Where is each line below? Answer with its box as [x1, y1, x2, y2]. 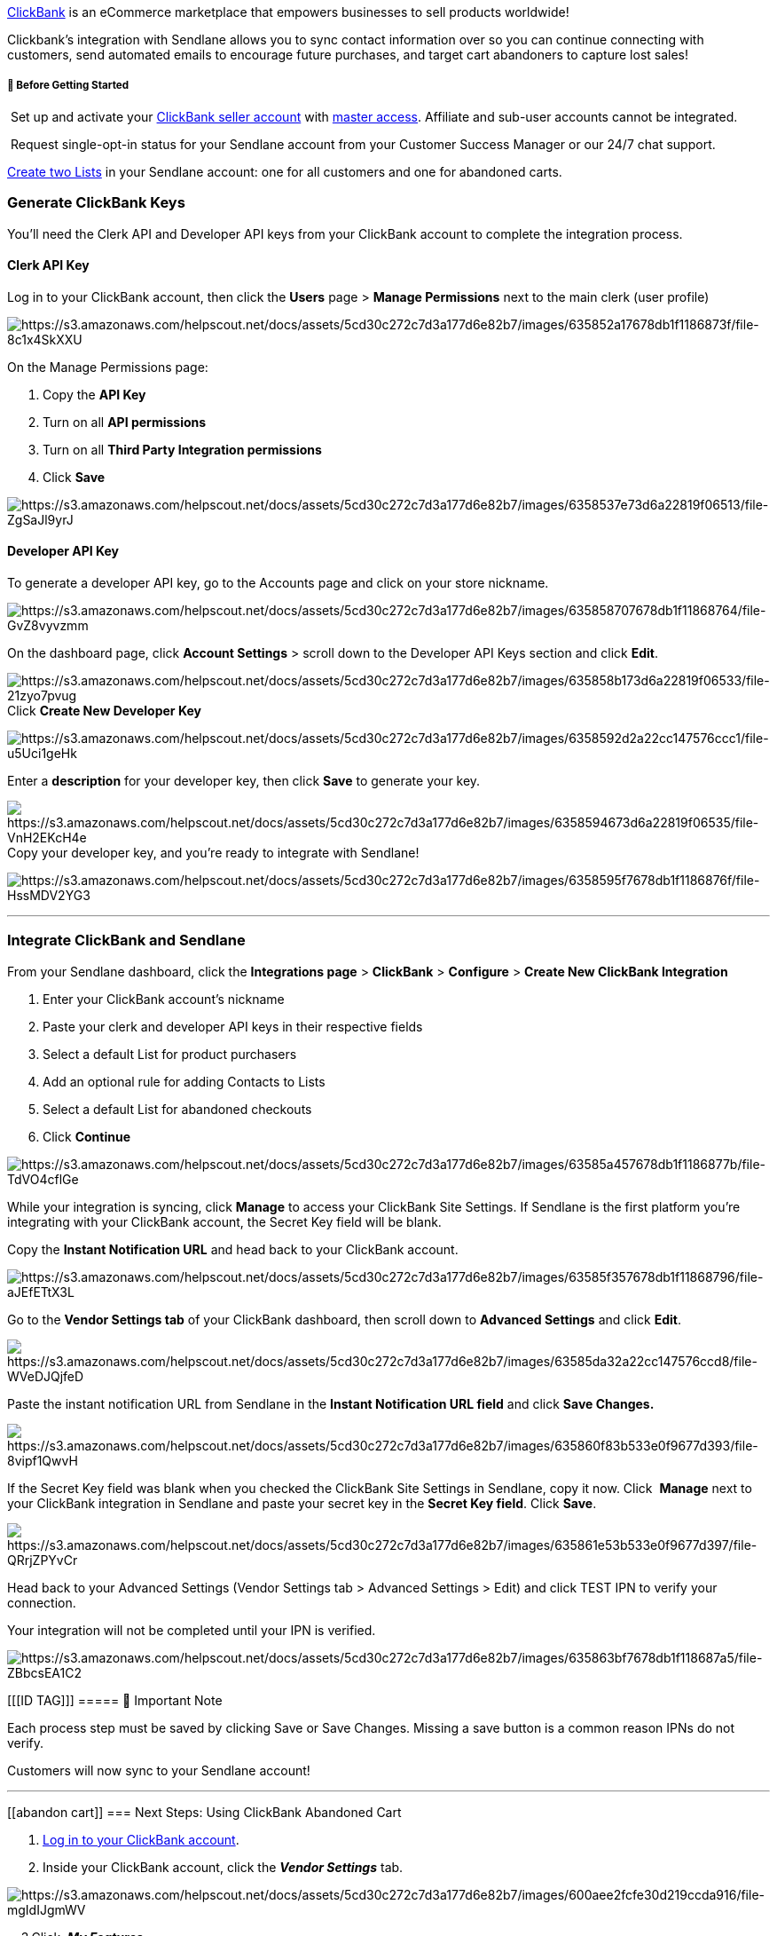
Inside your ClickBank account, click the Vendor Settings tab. [43, 1859, 404, 1875]
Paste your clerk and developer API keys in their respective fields [43, 1018, 423, 1034]
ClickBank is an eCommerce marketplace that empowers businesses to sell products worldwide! [7, 4, 569, 20]
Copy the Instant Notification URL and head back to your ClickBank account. [7, 1241, 459, 1257]
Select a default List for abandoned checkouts [43, 1101, 312, 1117]
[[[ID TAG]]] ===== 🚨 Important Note [7, 1692, 223, 1708]
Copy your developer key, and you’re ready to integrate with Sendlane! [7, 844, 420, 860]
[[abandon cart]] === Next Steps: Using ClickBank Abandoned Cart [7, 1804, 402, 1820]
